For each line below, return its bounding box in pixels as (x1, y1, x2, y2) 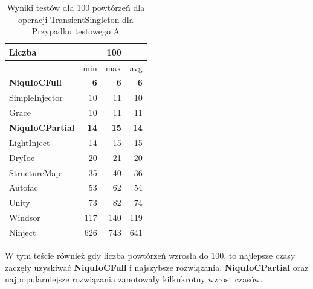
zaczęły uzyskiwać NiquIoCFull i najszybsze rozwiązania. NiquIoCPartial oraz (5, 261, 309, 273)
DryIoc (9, 151, 35, 164)
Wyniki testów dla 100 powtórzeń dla (7, 1, 145, 13)
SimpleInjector (9, 91, 63, 104)
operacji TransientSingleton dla (18, 13, 134, 25)
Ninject (9, 226, 36, 238)
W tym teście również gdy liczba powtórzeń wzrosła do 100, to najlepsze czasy (5, 249, 295, 261)
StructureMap (9, 166, 61, 179)
